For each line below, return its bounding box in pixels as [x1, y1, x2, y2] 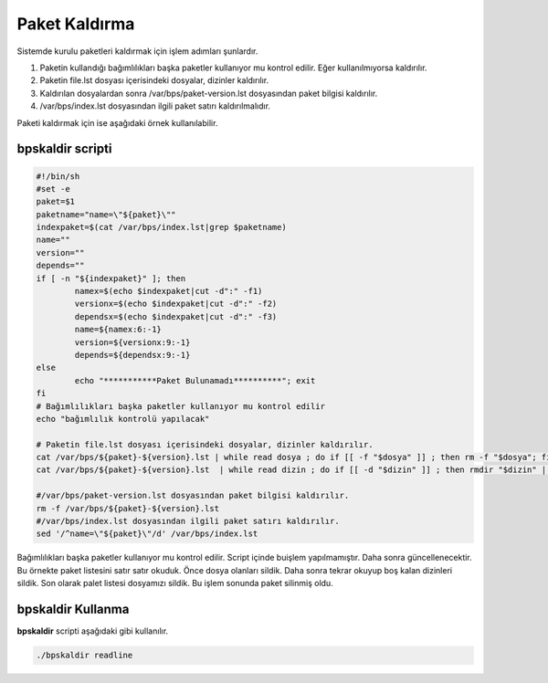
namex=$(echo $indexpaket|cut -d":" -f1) [74, 286, 263, 297]
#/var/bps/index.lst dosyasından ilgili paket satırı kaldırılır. [36, 516, 340, 527]
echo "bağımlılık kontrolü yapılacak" [36, 414, 210, 424]
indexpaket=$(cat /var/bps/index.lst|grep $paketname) [36, 222, 287, 233]
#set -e [36, 184, 70, 194]
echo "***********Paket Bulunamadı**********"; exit [74, 375, 316, 385]
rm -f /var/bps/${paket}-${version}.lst [36, 503, 219, 513]
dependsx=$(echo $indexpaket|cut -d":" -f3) [74, 311, 278, 321]
